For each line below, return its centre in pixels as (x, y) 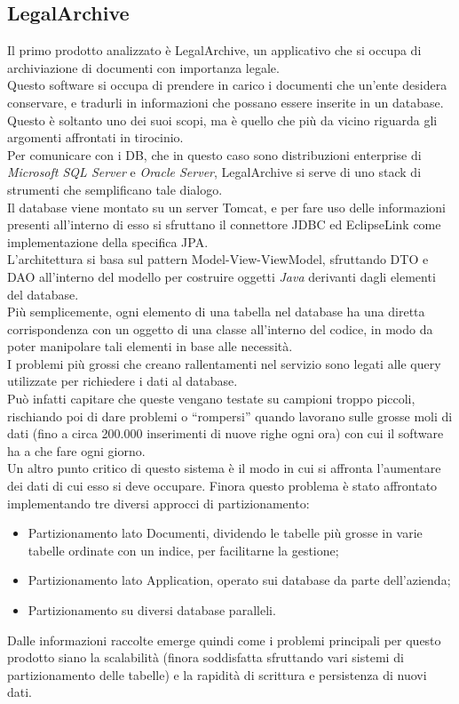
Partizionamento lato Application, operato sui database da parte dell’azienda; (239, 580)
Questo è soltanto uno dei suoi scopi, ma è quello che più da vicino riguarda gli (222, 120)
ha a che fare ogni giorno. (76, 450)
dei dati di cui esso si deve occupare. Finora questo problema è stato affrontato (222, 486)
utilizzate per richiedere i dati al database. (123, 381)
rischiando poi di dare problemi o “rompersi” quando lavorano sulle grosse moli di (230, 416)
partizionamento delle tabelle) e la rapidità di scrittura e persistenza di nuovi (217, 674)
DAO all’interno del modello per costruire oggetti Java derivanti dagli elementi (222, 276)
